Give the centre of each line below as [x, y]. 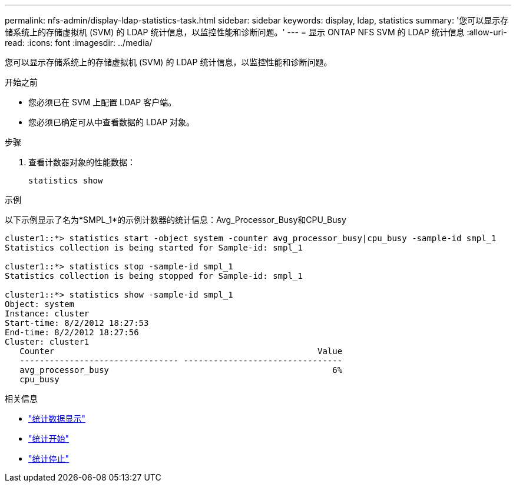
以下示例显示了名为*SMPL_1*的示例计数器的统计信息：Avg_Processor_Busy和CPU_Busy [176, 220]
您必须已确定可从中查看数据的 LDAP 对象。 [112, 122]
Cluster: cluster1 [47, 342]
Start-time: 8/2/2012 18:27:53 [77, 323]
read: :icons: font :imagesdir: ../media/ [79, 43]
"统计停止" [49, 458]
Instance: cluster [47, 313]
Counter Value [181, 351]
